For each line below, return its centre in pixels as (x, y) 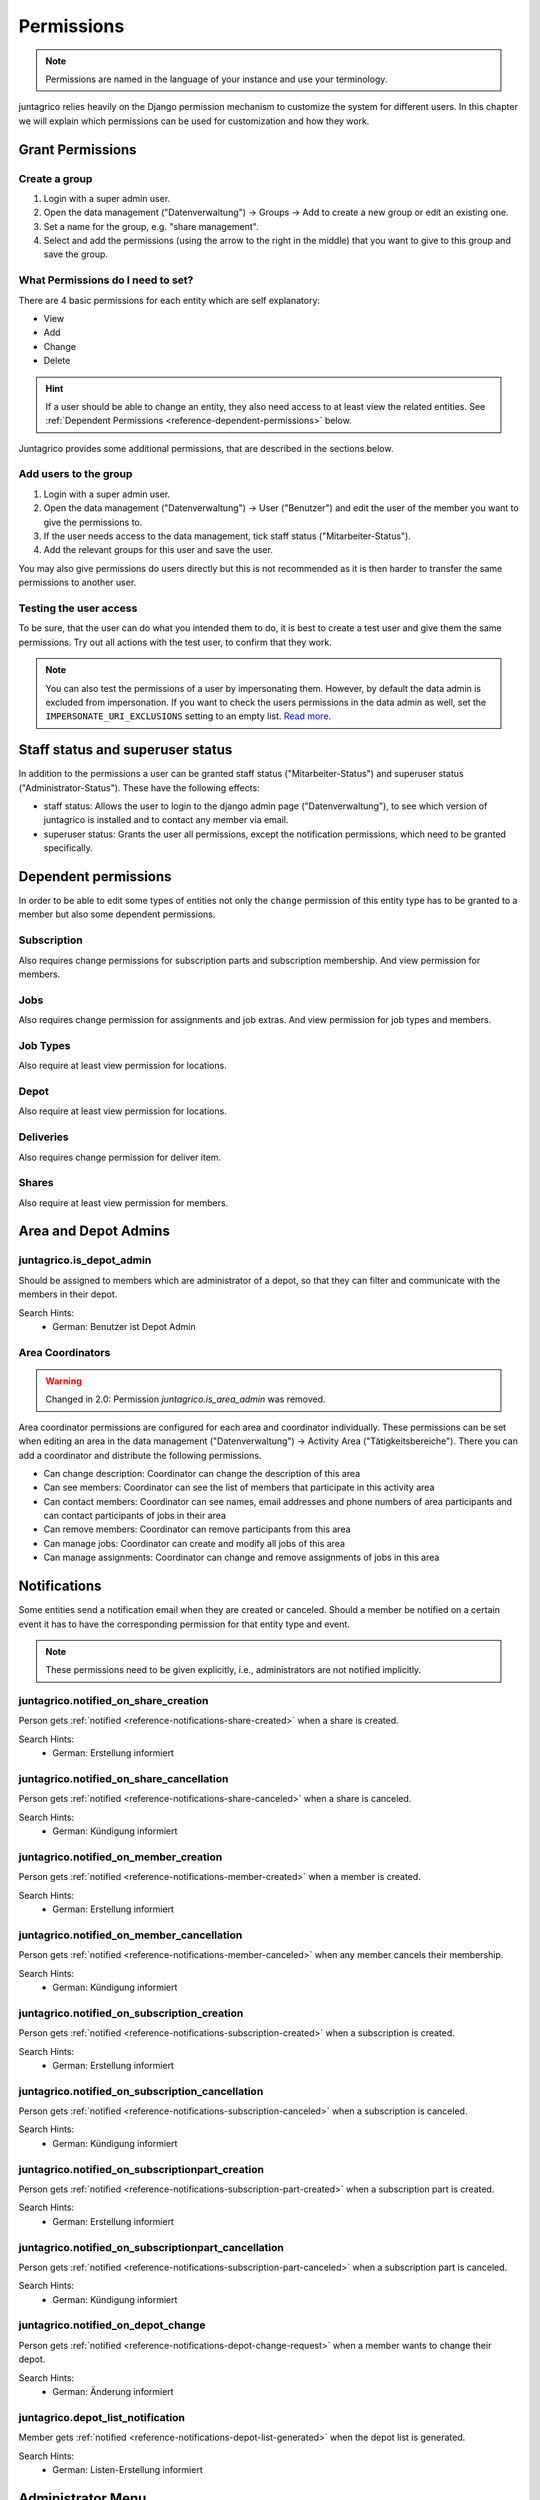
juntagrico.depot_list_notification (101, 2417)
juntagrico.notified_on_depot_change (112, 2325)
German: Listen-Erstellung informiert (128, 2469)
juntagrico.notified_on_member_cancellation (130, 1935)
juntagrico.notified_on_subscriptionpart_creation (141, 2169)
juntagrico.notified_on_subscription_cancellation (141, 2091)
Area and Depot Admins (94, 1231)
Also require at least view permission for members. (123, 1202)
